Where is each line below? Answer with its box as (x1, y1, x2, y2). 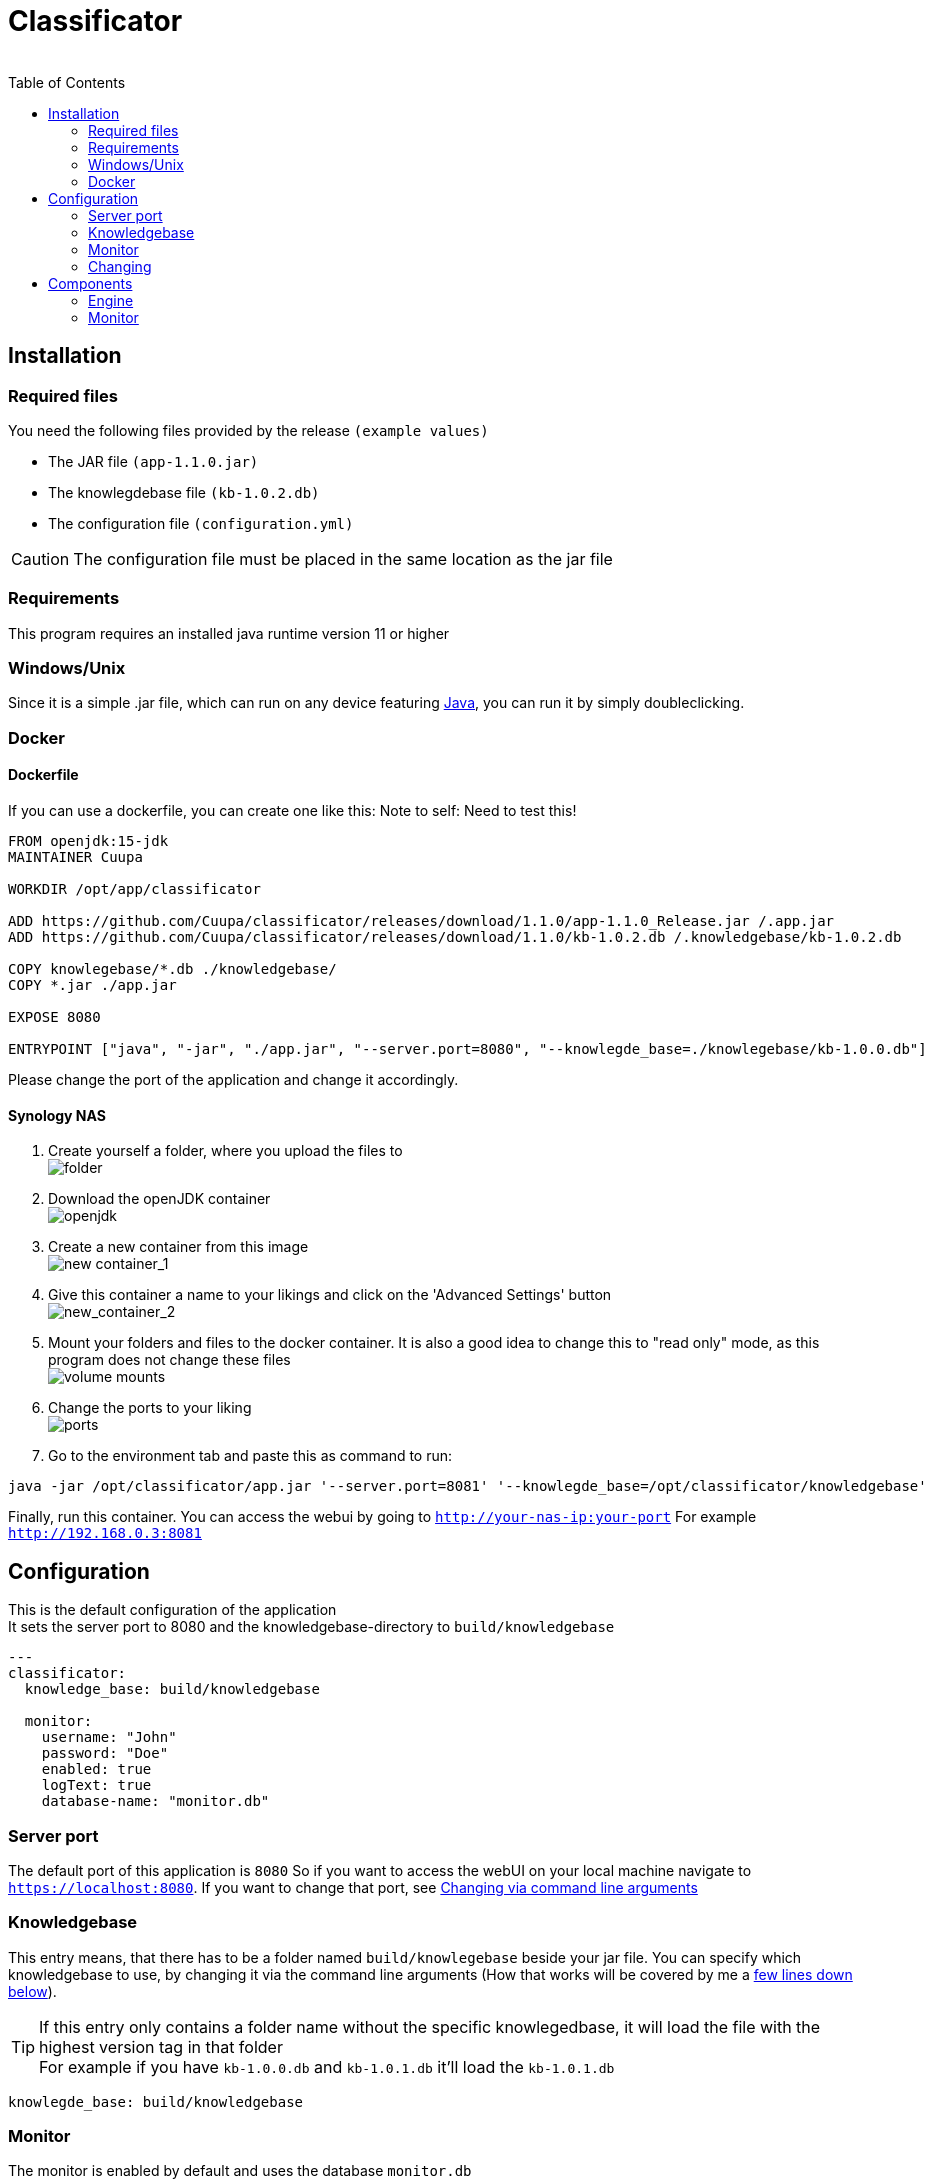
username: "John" (41, 1729, 177, 1746)
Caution (11, 548, 70, 569)
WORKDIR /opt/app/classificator (8, 881, 261, 898)
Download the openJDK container (48, 1190, 271, 1208)
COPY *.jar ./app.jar (8, 977, 177, 994)
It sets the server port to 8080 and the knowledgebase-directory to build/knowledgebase (8, 1618, 615, 1636)
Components (48, 274, 133, 292)
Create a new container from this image (48, 1238, 309, 1256)
